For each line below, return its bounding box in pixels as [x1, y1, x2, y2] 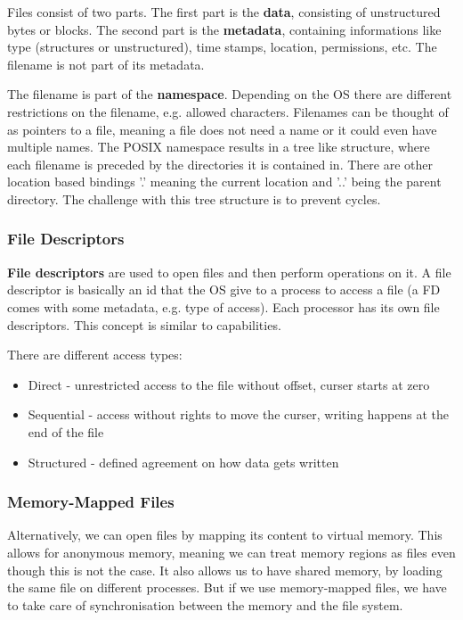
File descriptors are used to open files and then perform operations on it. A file [7, 262, 451, 281]
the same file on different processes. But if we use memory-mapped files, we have [7, 578, 447, 597]
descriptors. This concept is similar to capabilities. [7, 315, 281, 334]
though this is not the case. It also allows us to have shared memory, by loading [7, 560, 443, 579]
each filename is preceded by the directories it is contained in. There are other [7, 154, 433, 173]
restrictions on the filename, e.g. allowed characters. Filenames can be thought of [7, 102, 449, 120]
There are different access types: [7, 345, 183, 364]
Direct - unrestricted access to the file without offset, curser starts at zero [28, 375, 430, 393]
